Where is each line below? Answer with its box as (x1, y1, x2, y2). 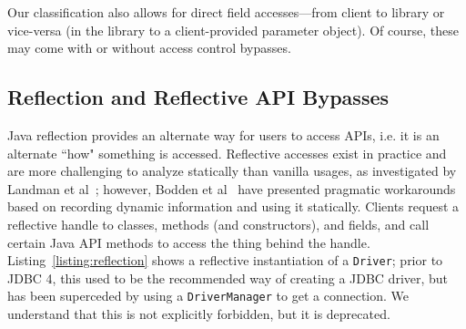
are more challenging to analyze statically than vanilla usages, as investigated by (7, 161, 457, 180)
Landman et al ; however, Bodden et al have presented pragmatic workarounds (7, 179, 456, 198)
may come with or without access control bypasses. (7, 38, 291, 57)
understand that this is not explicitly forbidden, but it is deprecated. (7, 304, 390, 324)
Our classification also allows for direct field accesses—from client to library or (7, 3, 445, 21)
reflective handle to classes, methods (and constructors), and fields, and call (7, 214, 430, 233)
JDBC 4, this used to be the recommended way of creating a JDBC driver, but (7, 268, 449, 287)
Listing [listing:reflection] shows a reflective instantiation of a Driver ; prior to (7, 251, 443, 270)
